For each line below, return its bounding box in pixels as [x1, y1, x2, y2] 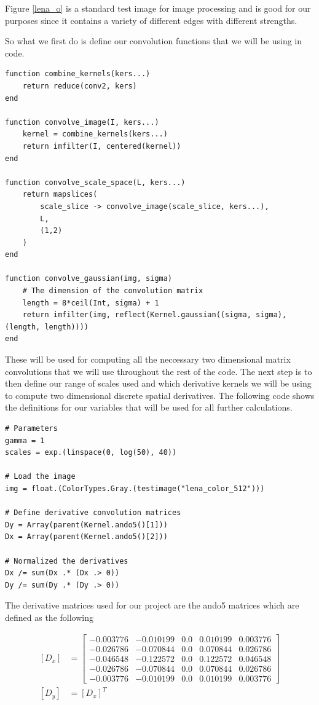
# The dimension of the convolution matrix [22, 286, 203, 296]
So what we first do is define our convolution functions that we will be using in [5, 34, 302, 47]
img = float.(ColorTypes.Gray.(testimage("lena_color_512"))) [5, 484, 265, 493]
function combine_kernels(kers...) [5, 69, 151, 79]
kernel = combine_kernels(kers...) [22, 130, 168, 139]
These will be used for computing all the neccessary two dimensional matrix [5, 353, 291, 366]
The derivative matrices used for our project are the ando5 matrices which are [5, 599, 299, 612]
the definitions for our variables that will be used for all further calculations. [5, 401, 293, 414]
